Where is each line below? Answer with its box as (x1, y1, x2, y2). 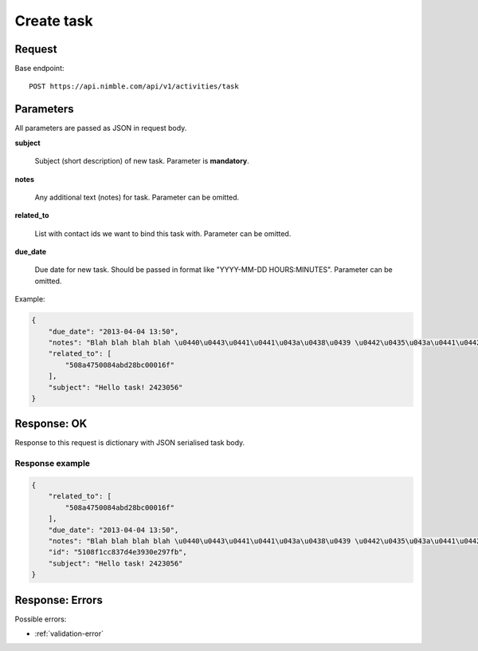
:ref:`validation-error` (34, 629, 104, 638)
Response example (14, 458, 91, 469)
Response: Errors (14, 593, 103, 606)
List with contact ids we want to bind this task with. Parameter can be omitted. (34, 228, 292, 239)
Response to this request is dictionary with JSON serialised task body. (14, 438, 245, 448)
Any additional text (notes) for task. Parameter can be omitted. (34, 192, 240, 202)
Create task (14, 12, 93, 30)
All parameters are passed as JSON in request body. (14, 124, 187, 133)
